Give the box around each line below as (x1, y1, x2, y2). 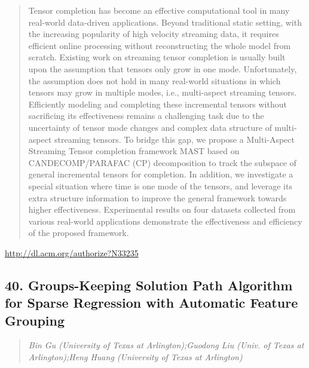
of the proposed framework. (28, 226, 129, 239)
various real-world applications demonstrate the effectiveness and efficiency (28, 214, 302, 227)
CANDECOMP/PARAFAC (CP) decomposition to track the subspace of (28, 156, 296, 168)
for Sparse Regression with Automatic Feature (5, 293, 298, 312)
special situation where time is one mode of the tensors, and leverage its (28, 179, 292, 192)
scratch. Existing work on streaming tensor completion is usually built (28, 51, 286, 63)
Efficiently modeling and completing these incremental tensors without (28, 97, 287, 110)
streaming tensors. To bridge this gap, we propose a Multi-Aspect (54, 133, 295, 145)
